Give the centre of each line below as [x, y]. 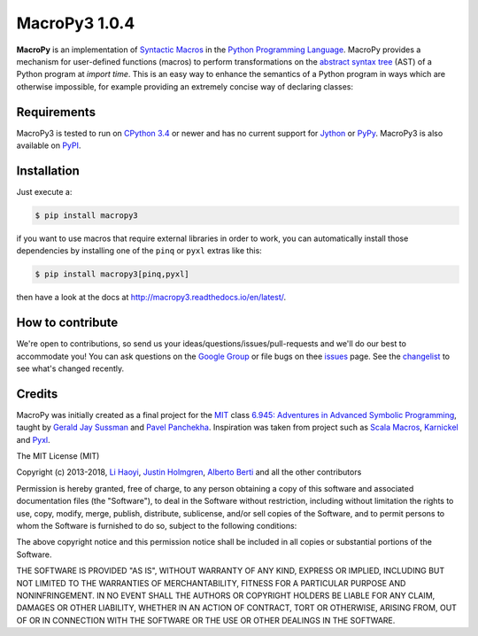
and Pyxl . [33, 439]
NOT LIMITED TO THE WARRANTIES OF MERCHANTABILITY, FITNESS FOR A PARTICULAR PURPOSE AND [211, 583]
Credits [37, 394]
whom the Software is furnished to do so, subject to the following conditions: [157, 525]
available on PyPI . [49, 145]
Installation [48, 171]
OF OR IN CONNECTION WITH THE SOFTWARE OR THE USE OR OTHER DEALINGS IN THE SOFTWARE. [206, 620]
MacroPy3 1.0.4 [76, 23]
